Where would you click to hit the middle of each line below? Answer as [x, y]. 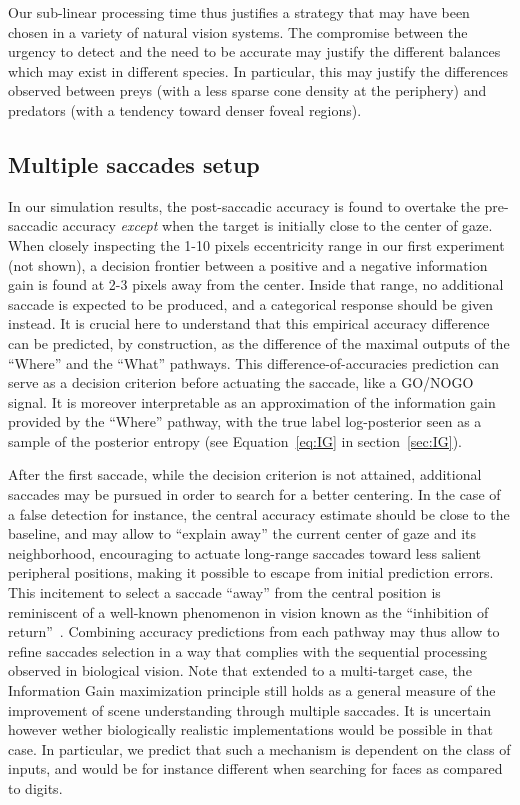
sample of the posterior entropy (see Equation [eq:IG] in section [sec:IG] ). [235, 440]
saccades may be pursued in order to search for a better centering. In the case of [254, 494]
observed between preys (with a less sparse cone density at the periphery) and [247, 90]
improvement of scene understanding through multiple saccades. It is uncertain [250, 709]
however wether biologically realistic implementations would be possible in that [250, 729]
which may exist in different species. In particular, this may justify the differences [258, 70]
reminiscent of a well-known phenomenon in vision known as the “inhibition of [248, 611]
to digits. [35, 787]
